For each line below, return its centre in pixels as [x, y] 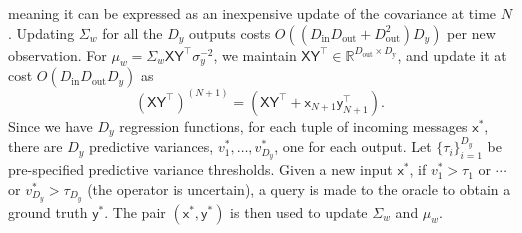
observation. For [57, 54]
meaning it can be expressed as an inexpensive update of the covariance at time [252, 13]
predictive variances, [151, 146]
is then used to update [299, 211]
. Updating [41, 32]
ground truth [48, 211]
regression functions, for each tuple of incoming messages [293, 125]
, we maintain [255, 54]
